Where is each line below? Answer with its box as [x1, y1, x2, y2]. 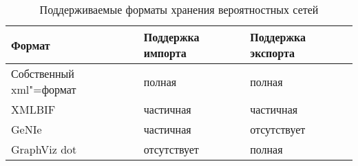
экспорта [250, 45, 295, 61]
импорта [143, 45, 187, 61]
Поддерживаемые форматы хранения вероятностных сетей [39, 1, 319, 17]
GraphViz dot [11, 141, 77, 157]
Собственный [11, 65, 74, 81]
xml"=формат [11, 81, 76, 97]
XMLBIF [11, 101, 56, 117]
